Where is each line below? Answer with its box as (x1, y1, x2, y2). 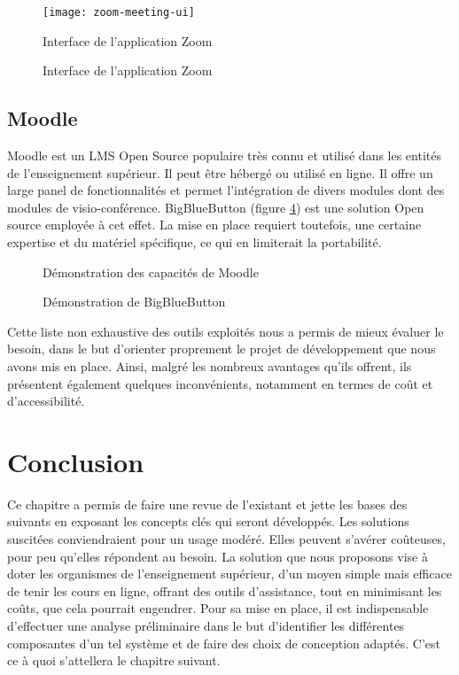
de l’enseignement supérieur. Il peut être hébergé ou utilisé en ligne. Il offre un (7, 163, 433, 182)
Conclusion (7, 443, 144, 479)
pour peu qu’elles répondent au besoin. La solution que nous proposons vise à (7, 547, 428, 565)
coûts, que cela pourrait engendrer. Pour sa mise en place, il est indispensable (7, 599, 429, 617)
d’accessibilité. (7, 392, 85, 410)
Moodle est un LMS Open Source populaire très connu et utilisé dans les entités (7, 146, 441, 165)
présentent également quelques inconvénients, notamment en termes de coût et (7, 374, 433, 392)
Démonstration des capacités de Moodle (43, 262, 259, 281)
